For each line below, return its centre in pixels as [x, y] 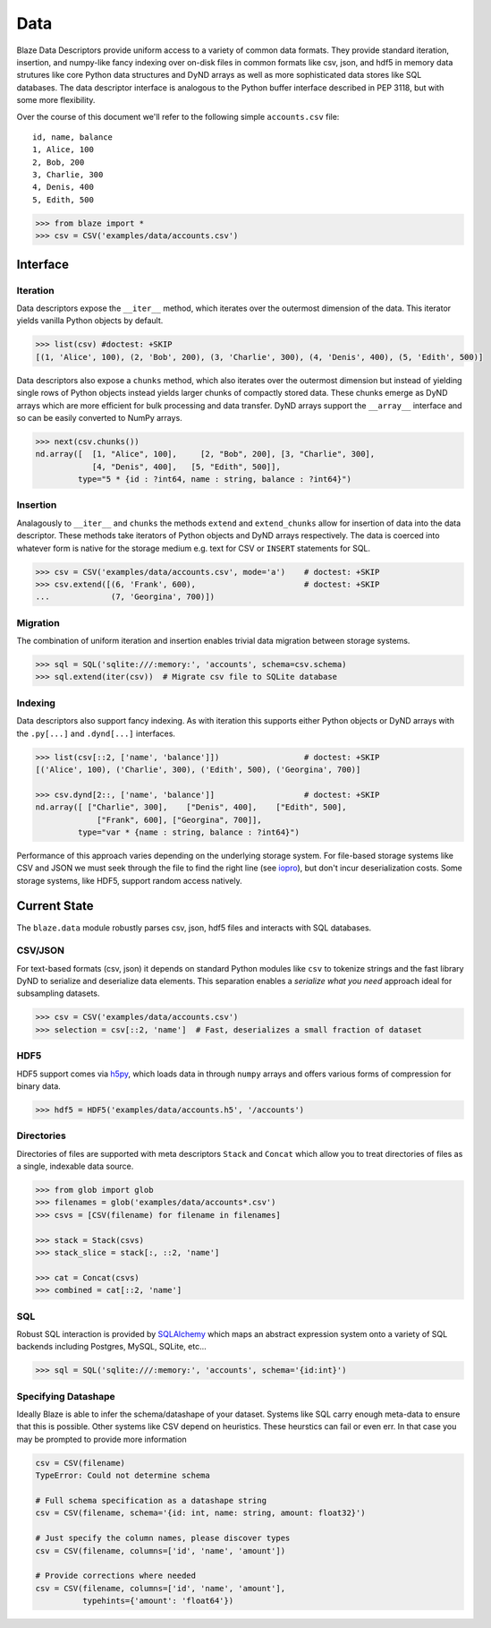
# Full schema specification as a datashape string [151, 1500]
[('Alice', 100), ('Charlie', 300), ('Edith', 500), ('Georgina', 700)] [198, 769]
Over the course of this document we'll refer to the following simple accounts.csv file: [178, 116]
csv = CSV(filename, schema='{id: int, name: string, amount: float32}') [200, 1513]
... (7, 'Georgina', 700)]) [125, 597]
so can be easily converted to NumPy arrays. [99, 417]
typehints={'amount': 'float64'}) [158, 1601]
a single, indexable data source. [75, 1166]
